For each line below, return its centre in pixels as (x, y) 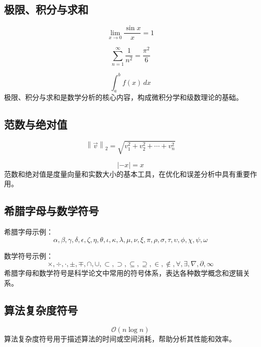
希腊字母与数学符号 (51, 211)
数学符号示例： (29, 255)
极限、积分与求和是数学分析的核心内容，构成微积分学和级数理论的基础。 (123, 97)
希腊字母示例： (29, 232)
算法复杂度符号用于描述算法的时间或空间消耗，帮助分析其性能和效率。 (120, 338)
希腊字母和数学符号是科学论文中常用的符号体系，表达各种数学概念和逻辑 (123, 273)
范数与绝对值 (36, 124)
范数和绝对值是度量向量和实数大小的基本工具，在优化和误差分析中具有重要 (127, 173)
